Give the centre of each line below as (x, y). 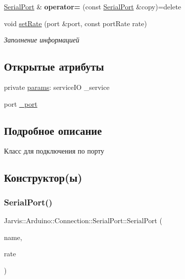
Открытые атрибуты (54, 66)
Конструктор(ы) (43, 178)
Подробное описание (53, 130)
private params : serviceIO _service (57, 87)
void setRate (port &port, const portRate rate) (75, 23)
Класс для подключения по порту (54, 151)
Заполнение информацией (42, 40)
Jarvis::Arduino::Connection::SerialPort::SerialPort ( (83, 220)
